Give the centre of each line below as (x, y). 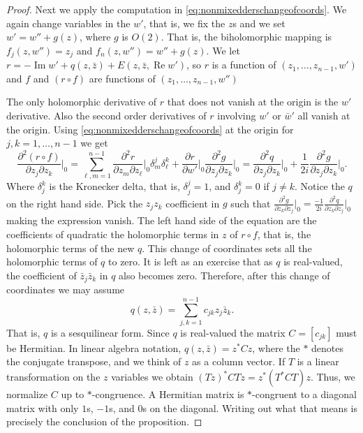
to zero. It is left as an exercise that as (191, 262)
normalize (27, 394)
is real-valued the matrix (233, 332)
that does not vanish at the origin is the (253, 102)
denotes (328, 347)
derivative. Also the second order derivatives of (106, 116)
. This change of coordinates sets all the (227, 248)
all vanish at (324, 116)
